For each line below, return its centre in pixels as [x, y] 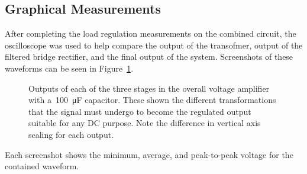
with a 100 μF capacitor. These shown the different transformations [152, 100]
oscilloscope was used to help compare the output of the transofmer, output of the [154, 45]
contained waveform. [42, 166]
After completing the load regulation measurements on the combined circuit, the [151, 33]
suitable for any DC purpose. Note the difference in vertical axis [145, 123]
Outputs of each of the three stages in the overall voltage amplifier [149, 88]
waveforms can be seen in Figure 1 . [69, 68]
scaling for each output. [71, 134]
